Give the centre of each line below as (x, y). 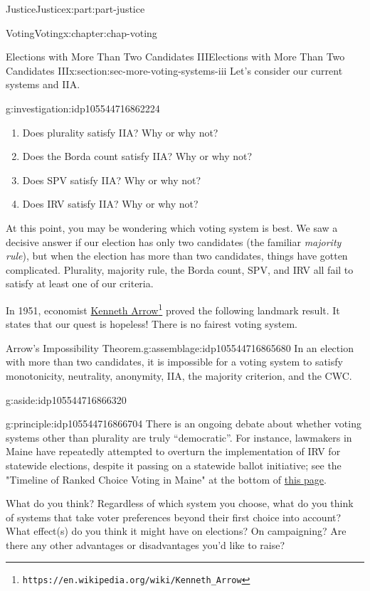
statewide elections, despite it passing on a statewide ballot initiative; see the (174, 465)
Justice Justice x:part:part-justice (75, 9)
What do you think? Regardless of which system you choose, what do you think (180, 503)
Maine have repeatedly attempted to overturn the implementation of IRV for (173, 451)
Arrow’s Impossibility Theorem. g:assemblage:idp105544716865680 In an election (180, 347)
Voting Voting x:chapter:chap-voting (81, 32)
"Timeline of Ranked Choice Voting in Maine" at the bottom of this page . (166, 479)
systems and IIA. (43, 84)
